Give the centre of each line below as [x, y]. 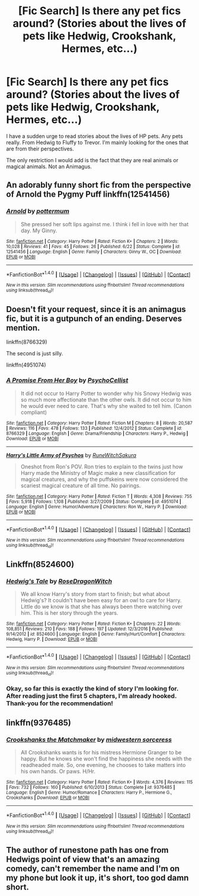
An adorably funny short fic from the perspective [99, 185]
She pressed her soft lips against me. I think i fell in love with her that [105, 224]
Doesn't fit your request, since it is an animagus [96, 309]
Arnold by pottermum [38, 211]
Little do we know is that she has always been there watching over [102, 607]
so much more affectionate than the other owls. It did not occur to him [106, 399]
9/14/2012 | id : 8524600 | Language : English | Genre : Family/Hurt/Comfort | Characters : [96, 634]
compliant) [34, 412]
